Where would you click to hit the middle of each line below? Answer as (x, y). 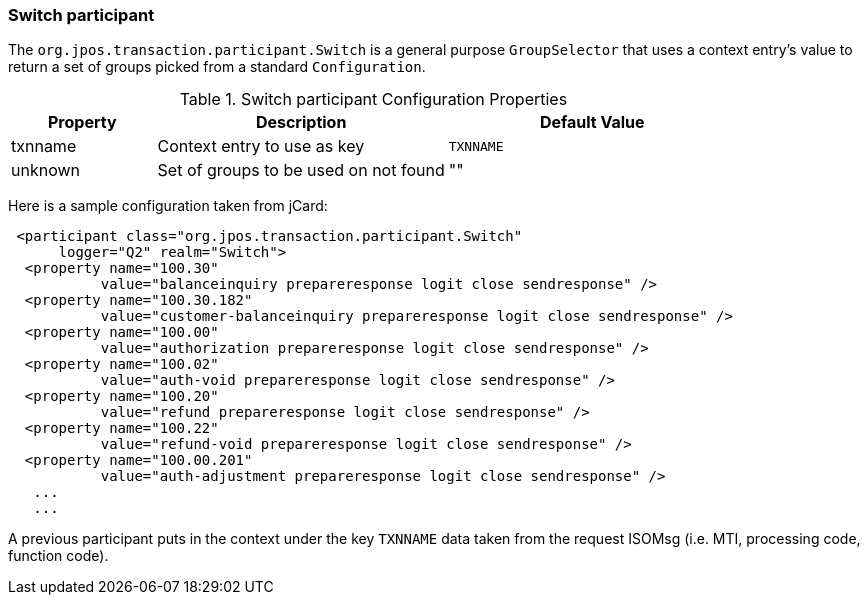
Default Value (592, 122)
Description (301, 122)
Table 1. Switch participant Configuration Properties (373, 99)
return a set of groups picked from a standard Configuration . (217, 67)
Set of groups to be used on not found (301, 170)
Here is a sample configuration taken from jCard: (168, 206)
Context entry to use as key (261, 146)
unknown (45, 170)
